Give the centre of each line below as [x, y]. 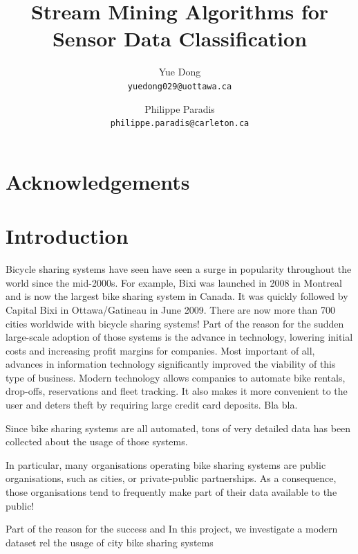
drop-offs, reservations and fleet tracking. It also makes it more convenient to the [177, 391]
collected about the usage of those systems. [97, 441]
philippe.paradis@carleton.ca [180, 124]
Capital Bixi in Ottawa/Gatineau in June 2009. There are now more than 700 [170, 309]
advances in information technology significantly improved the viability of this [171, 364]
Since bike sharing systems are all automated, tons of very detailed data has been [178, 428]
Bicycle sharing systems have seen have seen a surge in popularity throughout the [179, 269]
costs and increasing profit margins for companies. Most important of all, [160, 350]
